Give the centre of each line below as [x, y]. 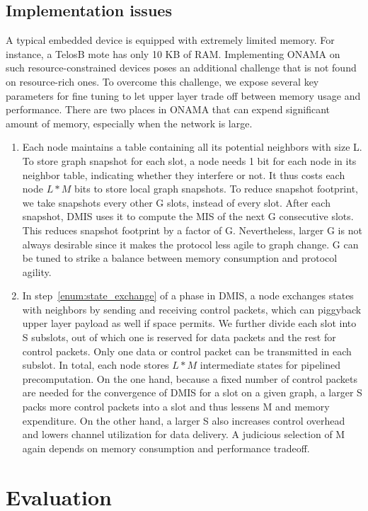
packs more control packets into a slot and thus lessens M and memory [176, 407]
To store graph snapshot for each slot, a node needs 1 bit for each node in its [189, 160]
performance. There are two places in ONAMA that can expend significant [168, 109]
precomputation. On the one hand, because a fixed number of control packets [190, 378]
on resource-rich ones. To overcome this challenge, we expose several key [162, 81]
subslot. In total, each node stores [96, 365]
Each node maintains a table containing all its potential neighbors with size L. [192, 147]
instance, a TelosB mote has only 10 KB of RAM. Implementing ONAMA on [173, 53]
